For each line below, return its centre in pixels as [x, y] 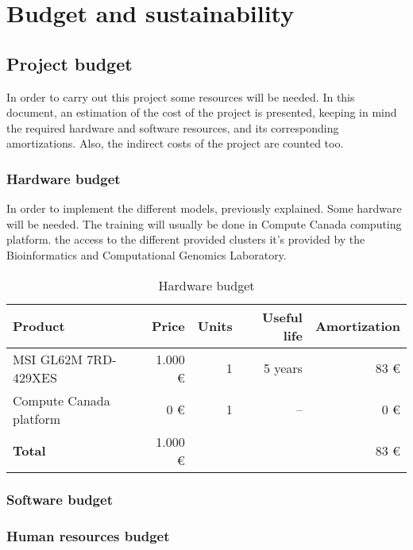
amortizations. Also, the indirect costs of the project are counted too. [175, 143]
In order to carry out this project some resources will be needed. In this [181, 96]
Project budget [69, 63]
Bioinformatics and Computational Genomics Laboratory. [147, 254]
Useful [282, 317]
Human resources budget [88, 536]
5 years [283, 368]
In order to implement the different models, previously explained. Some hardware [204, 208]
